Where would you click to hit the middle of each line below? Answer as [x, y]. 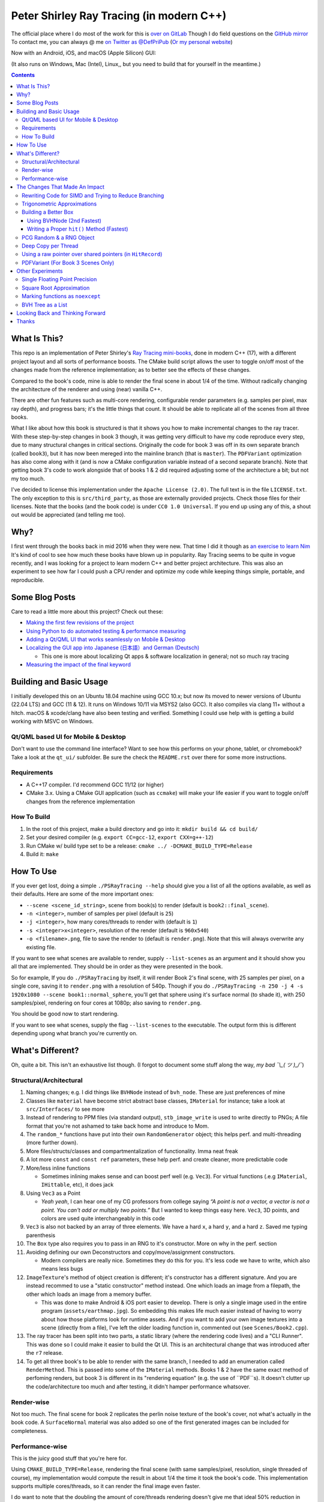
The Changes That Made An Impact [61, 187]
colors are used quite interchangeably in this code [103, 1218]
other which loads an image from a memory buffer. [89, 1294]
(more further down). [52, 1143]
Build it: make [43, 854]
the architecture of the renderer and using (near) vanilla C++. [87, 389]
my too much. [28, 478]
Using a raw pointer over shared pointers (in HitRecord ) [92, 254]
